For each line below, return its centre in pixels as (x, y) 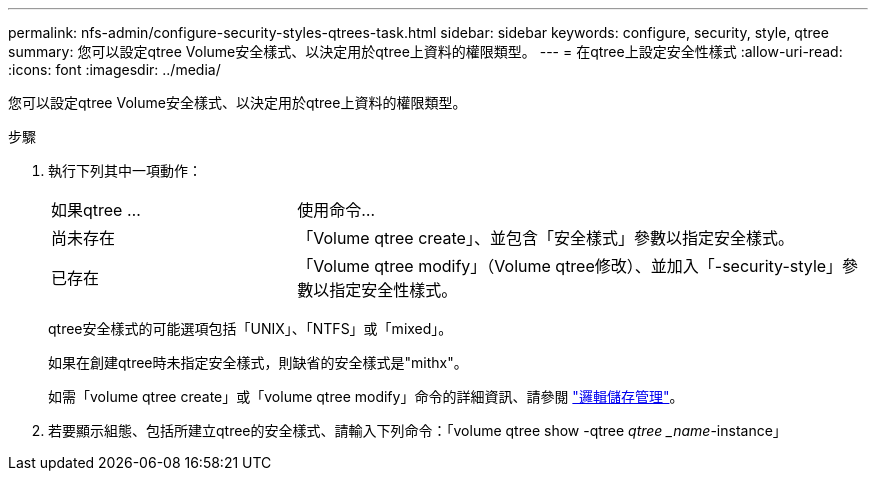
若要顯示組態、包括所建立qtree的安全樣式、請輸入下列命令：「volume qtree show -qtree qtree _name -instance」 (417, 430)
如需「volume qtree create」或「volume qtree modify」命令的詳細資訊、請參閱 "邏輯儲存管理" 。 (366, 396)
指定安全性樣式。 (393, 290)
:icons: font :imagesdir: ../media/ (114, 69)
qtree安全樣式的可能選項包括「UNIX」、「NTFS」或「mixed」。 (250, 328)
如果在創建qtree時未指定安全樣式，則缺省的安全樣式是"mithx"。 (258, 362)
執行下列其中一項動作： (125, 170)
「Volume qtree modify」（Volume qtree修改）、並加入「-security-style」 (570, 266)
